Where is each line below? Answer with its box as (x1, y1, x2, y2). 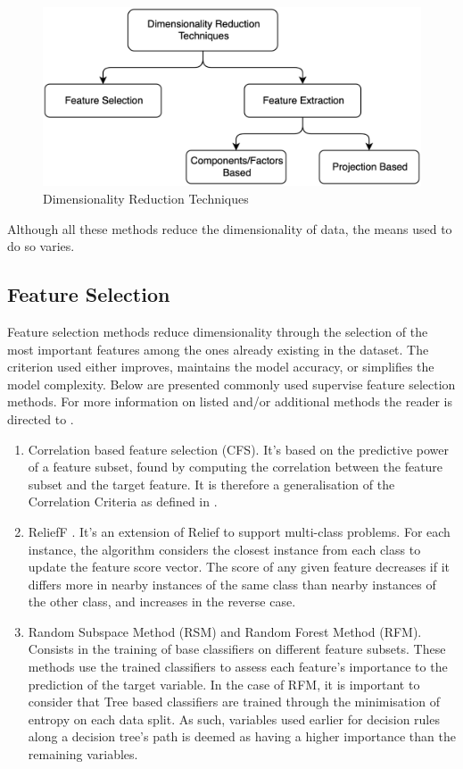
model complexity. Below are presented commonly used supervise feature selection (7, 374, 456, 393)
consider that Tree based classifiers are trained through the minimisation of (28, 692, 440, 711)
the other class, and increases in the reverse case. (28, 592, 296, 611)
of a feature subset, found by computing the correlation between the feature (28, 457, 443, 476)
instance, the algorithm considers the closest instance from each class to (28, 539, 421, 558)
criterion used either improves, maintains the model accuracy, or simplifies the (7, 357, 434, 376)
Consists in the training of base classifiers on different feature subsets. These (28, 639, 446, 658)
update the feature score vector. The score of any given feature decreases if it (28, 557, 451, 576)
